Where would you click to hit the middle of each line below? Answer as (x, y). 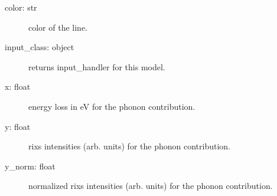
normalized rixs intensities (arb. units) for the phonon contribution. (151, 186)
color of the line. (58, 27)
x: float (18, 86)
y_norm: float (30, 166)
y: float (18, 126)
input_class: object (40, 47)
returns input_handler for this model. (97, 66)
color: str (21, 7)
